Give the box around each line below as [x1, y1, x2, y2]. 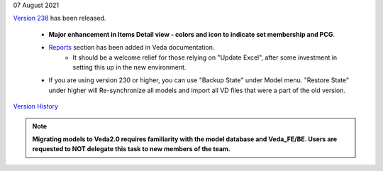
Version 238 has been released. [13, 14, 106, 23]
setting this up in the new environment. [72, 62, 187, 71]
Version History [13, 102, 59, 111]
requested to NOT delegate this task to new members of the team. [32, 145, 231, 153]
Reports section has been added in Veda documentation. [48, 43, 215, 52]
